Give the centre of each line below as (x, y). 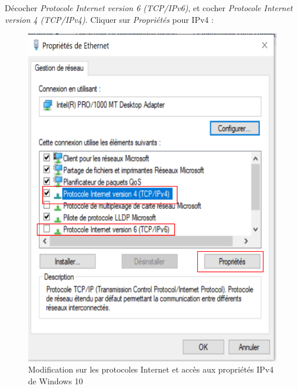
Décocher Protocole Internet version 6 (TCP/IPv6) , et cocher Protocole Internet (149, 8)
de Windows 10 (56, 380)
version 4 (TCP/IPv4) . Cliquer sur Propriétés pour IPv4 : (109, 19)
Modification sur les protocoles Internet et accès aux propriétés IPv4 (151, 369)
